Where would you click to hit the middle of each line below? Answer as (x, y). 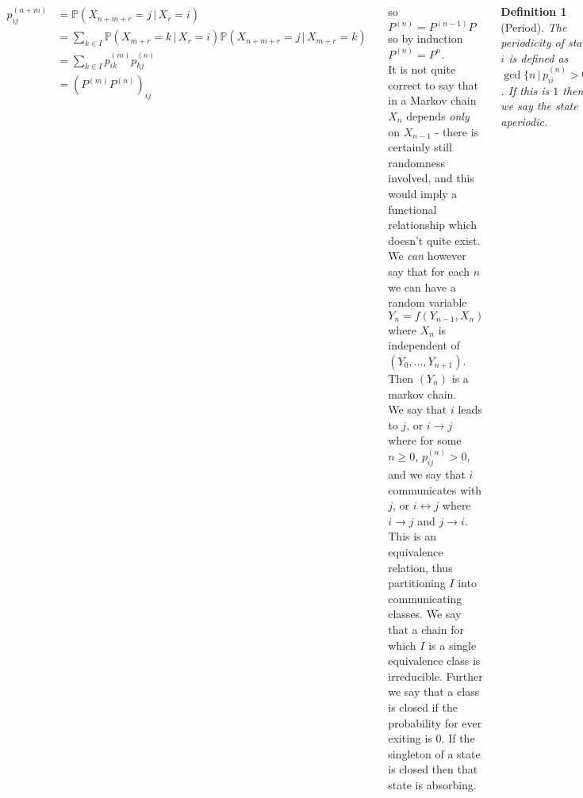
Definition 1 (534, 11)
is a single (453, 645)
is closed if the (423, 707)
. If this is (525, 90)
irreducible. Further (435, 676)
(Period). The (534, 27)
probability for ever (435, 722)
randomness (416, 162)
